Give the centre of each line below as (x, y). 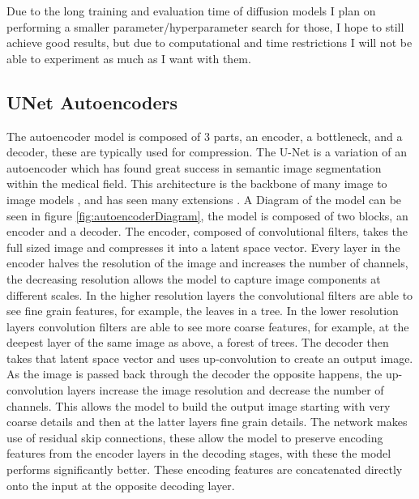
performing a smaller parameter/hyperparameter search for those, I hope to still (205, 26)
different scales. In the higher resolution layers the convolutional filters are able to (210, 294)
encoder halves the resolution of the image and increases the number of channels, (207, 263)
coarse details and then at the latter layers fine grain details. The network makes (207, 422)
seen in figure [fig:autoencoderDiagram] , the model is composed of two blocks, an (207, 215)
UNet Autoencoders (92, 102)
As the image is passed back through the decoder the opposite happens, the (195, 374)
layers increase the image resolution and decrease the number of (226, 390)
